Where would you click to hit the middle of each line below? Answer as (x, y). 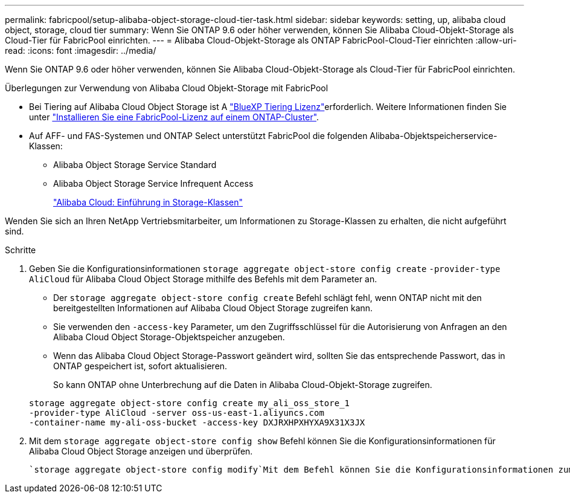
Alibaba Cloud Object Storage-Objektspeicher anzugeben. (169, 337)
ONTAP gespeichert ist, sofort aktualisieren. (140, 366)
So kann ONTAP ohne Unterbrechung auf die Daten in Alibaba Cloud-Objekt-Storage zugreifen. (243, 385)
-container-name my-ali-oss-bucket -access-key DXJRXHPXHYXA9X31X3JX (197, 422)
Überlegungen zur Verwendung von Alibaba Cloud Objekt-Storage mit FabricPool (167, 88)
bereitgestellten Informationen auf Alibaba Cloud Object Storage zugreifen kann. (213, 308)
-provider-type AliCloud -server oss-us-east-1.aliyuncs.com (177, 413)
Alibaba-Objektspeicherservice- (434, 136)
